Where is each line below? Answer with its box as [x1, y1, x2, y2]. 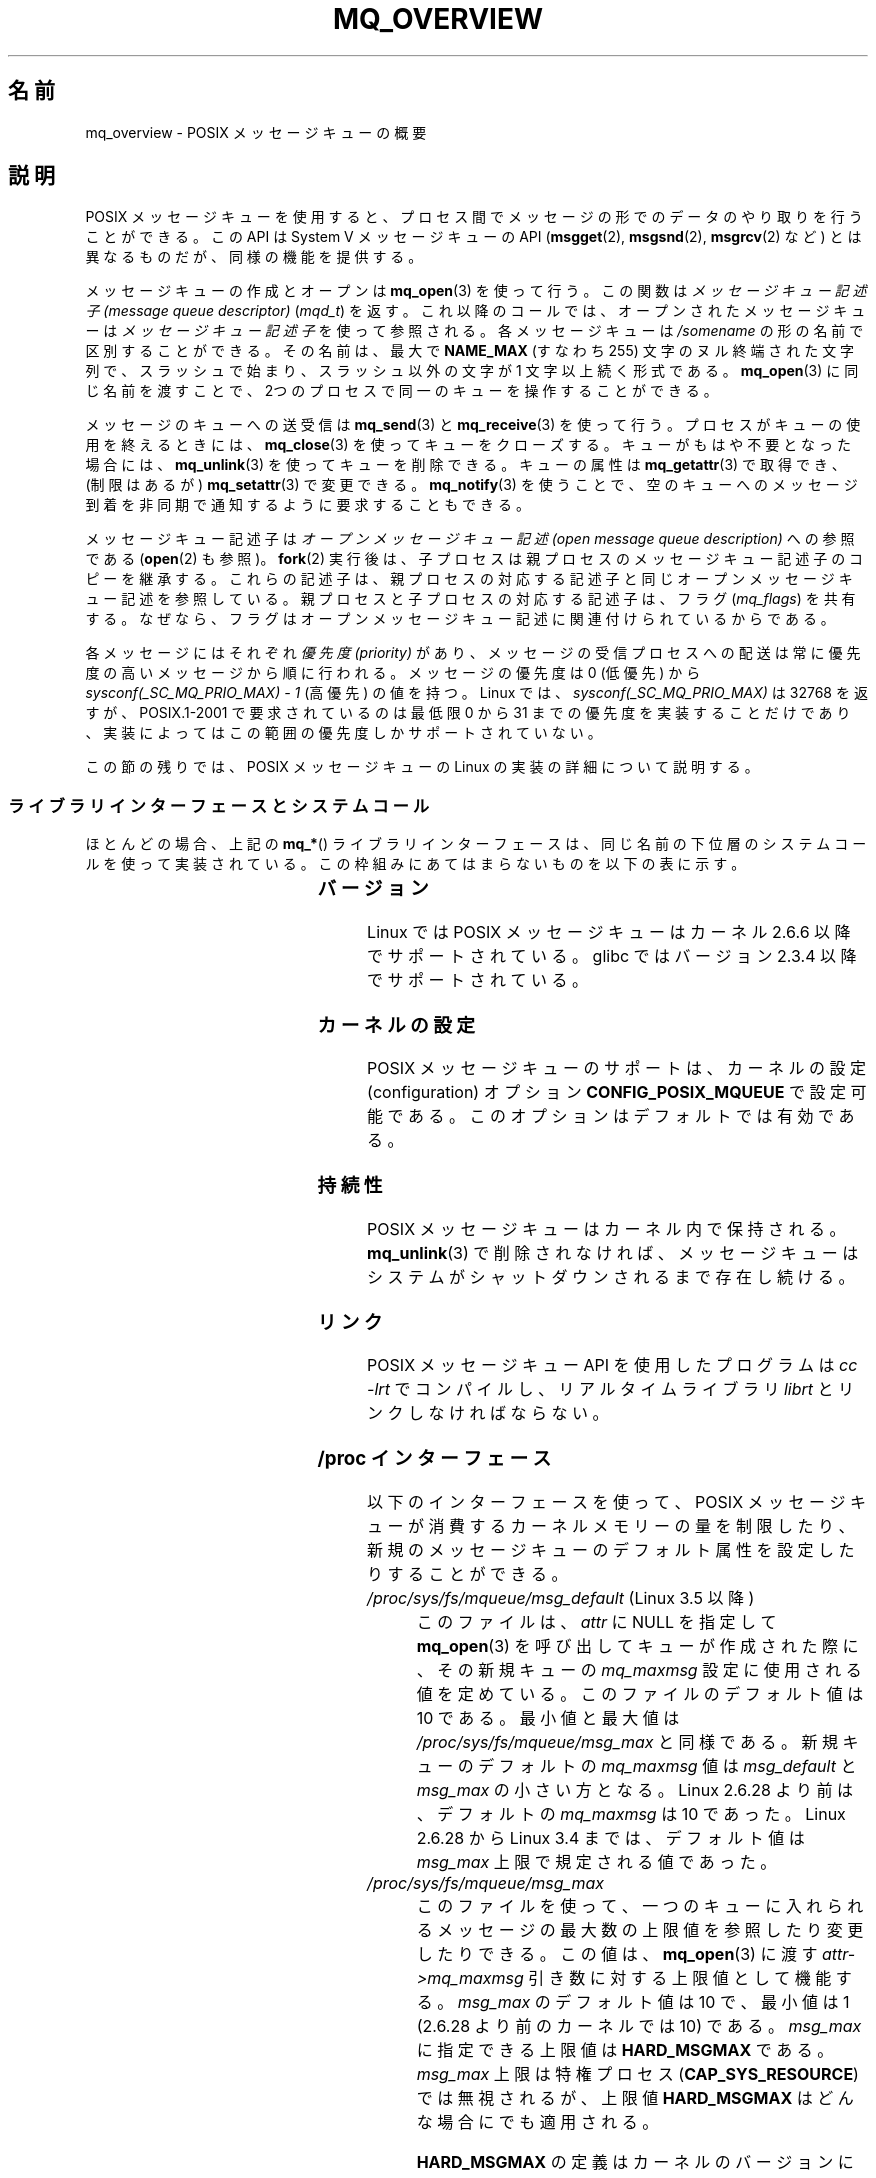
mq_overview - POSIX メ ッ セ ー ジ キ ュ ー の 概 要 [85, 123, 427, 141]
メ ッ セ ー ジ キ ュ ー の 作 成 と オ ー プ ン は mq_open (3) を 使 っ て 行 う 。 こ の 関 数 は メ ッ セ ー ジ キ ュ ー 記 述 [85, 282, 867, 300]
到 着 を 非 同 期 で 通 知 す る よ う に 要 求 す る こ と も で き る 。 [85, 496, 530, 514]
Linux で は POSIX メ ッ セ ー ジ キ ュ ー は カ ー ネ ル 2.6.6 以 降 [367, 921, 851, 942]
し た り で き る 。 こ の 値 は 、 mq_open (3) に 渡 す [416, 1943, 818, 1964]
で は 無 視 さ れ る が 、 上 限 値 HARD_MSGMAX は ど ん [416, 2087, 854, 2108]
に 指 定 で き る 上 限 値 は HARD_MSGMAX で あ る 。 [416, 2039, 834, 2060]
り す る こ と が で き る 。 [367, 1563, 568, 1584]
